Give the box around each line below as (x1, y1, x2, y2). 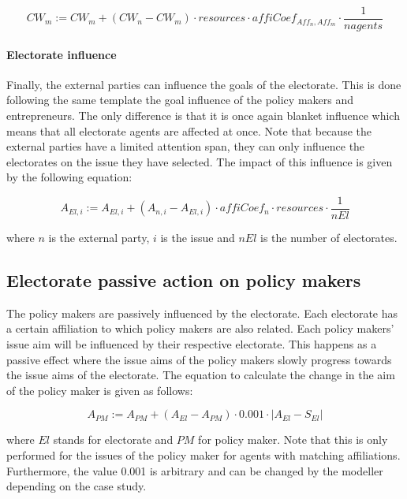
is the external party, (48, 229, 150, 246)
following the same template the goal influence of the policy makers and (6, 91, 354, 108)
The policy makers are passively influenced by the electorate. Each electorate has (6, 304, 398, 321)
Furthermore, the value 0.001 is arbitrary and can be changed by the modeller (6, 462, 383, 479)
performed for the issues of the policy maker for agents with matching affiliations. (6, 447, 401, 464)
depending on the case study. (6, 478, 147, 494)
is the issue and (160, 229, 235, 246)
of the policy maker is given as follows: (6, 382, 193, 398)
